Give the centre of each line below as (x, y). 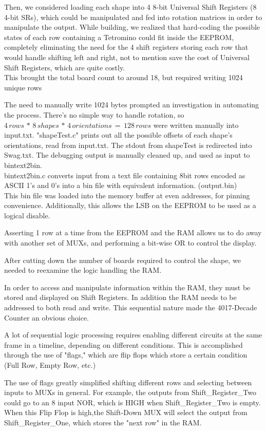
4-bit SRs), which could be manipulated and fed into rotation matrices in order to (133, 17)
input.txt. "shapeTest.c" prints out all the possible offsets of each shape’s (118, 135)
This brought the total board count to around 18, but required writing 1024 (123, 77)
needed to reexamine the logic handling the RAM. (83, 270)
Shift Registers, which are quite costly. (65, 67)
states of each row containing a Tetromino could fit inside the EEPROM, (119, 37)
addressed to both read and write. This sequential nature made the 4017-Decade (131, 307)
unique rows (23, 87)
